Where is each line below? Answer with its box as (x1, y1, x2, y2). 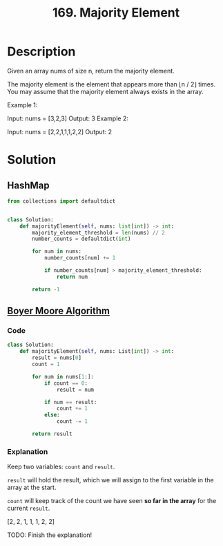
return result (32, 430, 72, 437)
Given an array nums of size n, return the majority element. (7, 66, 175, 75)
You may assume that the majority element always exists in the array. (7, 87, 204, 95)
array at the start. (7, 483, 57, 492)
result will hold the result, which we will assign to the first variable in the (7, 476, 214, 484)
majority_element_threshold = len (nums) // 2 (32, 229, 166, 236)
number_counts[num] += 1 (43, 255, 116, 262)
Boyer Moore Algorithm (7, 305, 110, 317)
